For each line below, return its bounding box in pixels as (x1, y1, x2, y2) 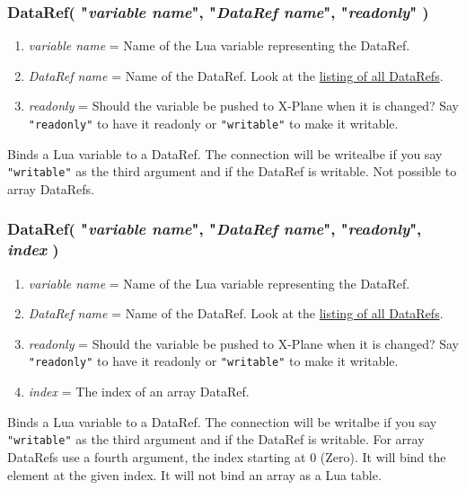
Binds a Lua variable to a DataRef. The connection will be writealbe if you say (7, 144, 443, 163)
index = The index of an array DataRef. (28, 382, 250, 401)
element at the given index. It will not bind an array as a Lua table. (7, 465, 382, 484)
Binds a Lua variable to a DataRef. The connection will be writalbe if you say (7, 412, 437, 431)
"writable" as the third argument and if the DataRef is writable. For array (7, 430, 425, 449)
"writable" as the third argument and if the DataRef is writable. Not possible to (7, 162, 457, 181)
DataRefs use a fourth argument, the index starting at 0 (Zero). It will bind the (7, 447, 446, 466)
